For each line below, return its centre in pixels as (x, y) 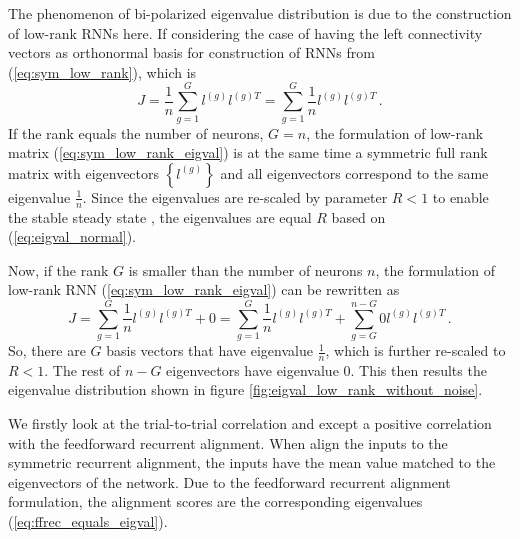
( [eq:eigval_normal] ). (72, 236)
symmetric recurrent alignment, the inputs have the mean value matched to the (252, 462)
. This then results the (418, 369)
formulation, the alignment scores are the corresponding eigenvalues (215, 501)
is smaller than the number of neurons (245, 269)
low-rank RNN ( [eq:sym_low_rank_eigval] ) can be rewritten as (204, 289)
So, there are (47, 350)
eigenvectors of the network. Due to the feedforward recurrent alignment (229, 481)
